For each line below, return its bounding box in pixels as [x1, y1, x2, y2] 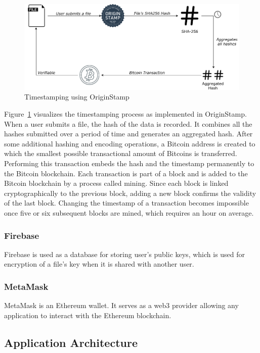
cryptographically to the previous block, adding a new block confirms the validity [4, 187, 256, 198]
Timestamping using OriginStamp [24, 91, 129, 102]
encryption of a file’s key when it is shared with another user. [4, 259, 194, 269]
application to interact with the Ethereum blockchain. [4, 310, 171, 320]
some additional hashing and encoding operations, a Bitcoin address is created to [4, 138, 255, 148]
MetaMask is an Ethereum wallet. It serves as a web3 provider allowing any [4, 300, 239, 311]
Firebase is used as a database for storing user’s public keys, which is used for [4, 248, 245, 259]
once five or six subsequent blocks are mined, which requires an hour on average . [4, 208, 254, 218]
